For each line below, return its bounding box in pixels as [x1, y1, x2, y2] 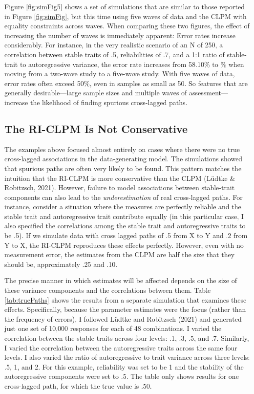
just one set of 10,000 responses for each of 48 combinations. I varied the [4, 323, 222, 333]
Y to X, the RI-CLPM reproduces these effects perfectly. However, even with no [4, 240, 244, 250]
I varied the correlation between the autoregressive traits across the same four [4, 342, 237, 352]
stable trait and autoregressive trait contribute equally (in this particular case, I [4, 211, 244, 221]
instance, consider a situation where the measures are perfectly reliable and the [4, 201, 241, 212]
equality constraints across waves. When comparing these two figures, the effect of [4, 21, 250, 31]
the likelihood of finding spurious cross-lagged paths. [30, 97, 188, 107]
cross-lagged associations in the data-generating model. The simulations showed [4, 153, 243, 164]
